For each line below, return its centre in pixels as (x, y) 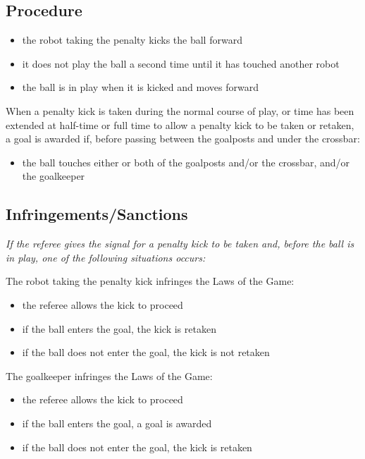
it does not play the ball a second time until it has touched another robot (181, 63)
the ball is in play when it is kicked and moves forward (140, 87)
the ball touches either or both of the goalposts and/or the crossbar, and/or (186, 162)
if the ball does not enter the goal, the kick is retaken (137, 447)
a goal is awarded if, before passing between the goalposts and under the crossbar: (183, 139)
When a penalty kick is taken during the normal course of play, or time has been (180, 110)
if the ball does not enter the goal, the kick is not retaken (146, 352)
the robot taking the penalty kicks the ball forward (132, 40)
